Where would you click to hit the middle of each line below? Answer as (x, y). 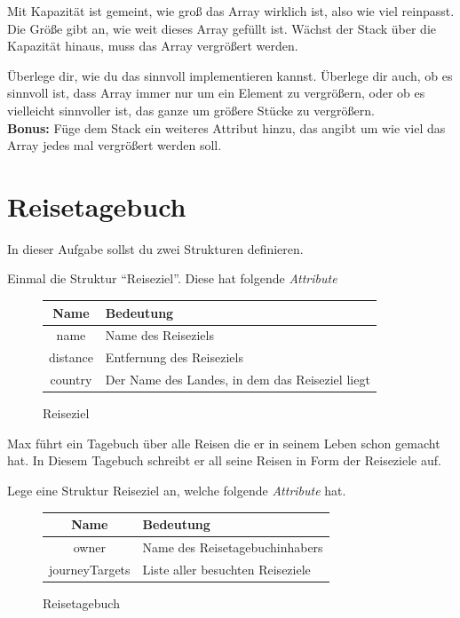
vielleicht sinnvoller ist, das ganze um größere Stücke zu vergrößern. (191, 110)
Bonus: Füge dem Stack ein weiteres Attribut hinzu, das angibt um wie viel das (226, 127)
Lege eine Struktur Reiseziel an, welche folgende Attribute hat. (177, 490)
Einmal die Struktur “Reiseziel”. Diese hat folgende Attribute (172, 278)
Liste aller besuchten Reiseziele (226, 569)
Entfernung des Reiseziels (174, 357)
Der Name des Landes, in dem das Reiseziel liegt (238, 380)
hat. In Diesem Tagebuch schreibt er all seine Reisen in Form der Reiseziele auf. (224, 460)
